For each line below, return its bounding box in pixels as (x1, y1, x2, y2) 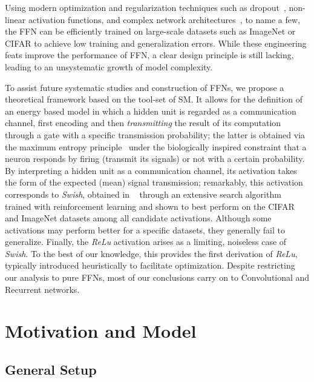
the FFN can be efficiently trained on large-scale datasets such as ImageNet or (5, 25, 296, 38)
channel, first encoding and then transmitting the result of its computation (5, 116, 281, 129)
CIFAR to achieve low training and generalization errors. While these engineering (5, 36, 307, 49)
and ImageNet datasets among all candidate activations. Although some (5, 212, 272, 224)
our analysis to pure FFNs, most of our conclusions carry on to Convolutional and (5, 271, 310, 284)
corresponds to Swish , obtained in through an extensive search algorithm (5, 187, 281, 200)
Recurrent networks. (5, 283, 80, 295)
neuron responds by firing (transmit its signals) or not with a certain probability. (5, 152, 305, 165)
